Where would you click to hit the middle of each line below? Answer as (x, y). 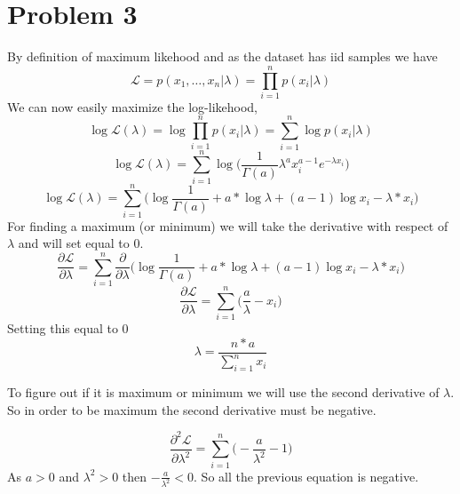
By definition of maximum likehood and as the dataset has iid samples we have (222, 56)
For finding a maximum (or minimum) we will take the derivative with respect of (228, 225)
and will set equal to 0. (81, 243)
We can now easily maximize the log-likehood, (133, 106)
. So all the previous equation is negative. (306, 476)
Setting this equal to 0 (68, 328)
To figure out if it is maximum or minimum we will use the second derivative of (223, 392)
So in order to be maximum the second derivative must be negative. (192, 409)
